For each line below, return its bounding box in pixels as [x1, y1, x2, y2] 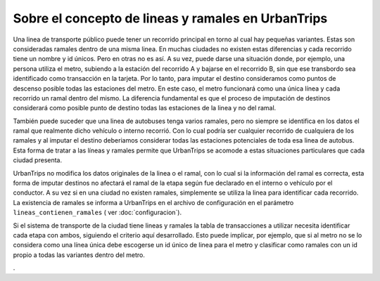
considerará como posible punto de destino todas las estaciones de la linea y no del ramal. [13, 104, 277, 112]
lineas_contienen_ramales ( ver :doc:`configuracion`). [13, 208, 182, 217]
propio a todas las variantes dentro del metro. [13, 250, 146, 259]
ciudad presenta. [13, 156, 63, 164]
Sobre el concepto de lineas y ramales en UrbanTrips [13, 11, 328, 26]
